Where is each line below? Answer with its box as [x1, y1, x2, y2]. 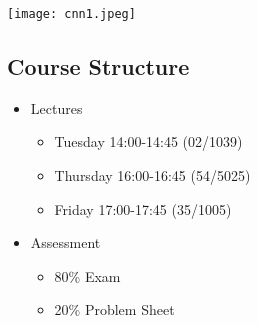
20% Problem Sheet [54, 299, 175, 320]
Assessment [30, 232, 101, 253]
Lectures [30, 97, 83, 118]
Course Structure [7, 51, 190, 82]
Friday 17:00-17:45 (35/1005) [54, 198, 232, 219]
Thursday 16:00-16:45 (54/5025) [54, 165, 251, 186]
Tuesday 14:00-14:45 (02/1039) [54, 131, 243, 152]
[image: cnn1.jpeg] [7, 7, 136, 21]
